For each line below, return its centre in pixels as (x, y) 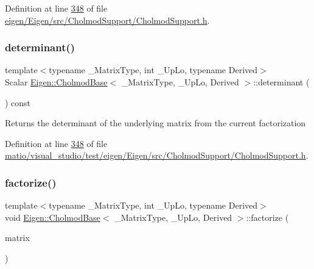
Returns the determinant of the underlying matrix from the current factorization (155, 123)
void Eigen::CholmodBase (53, 217)
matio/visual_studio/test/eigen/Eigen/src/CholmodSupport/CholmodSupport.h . (157, 155)
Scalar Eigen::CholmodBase (56, 82)
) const (18, 102)
